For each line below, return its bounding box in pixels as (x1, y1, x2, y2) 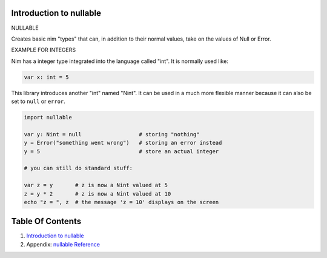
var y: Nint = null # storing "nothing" (24, 131, 200, 137)
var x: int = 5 (24, 73, 69, 81)
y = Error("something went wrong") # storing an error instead (24, 139, 222, 147)
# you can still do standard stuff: (24, 165, 133, 172)
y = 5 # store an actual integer (24, 148, 219, 154)
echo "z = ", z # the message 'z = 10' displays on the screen (24, 199, 219, 205)
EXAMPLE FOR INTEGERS (11, 46, 76, 54)
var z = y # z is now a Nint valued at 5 (24, 182, 168, 189)
